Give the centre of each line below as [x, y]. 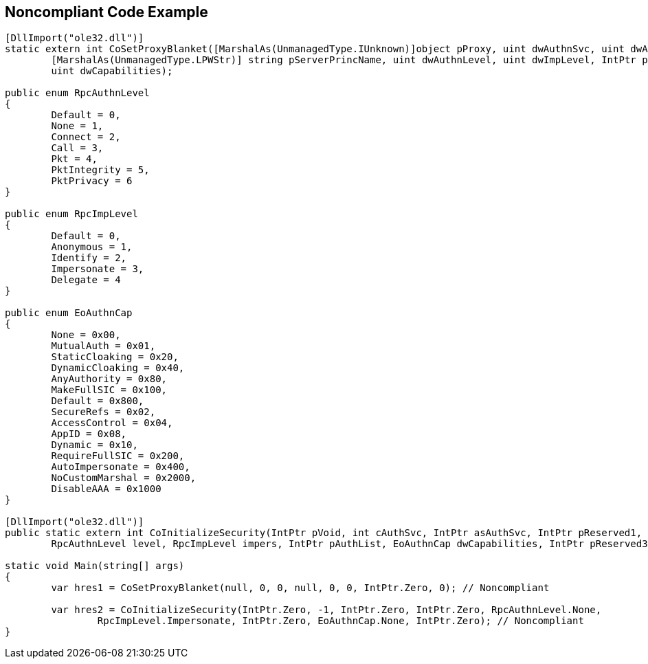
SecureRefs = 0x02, [103, 412]
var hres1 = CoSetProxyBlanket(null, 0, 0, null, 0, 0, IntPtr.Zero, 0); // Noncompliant [300, 588]
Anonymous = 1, [92, 247]
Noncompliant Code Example [107, 12]
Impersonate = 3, [98, 269]
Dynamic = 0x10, [94, 445]
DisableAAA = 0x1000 [106, 489]
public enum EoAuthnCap [69, 313]
